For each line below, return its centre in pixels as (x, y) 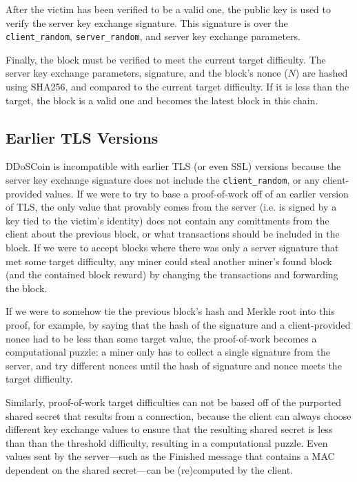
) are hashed (322, 73)
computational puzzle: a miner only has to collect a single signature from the (168, 352)
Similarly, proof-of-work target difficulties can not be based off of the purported (173, 402)
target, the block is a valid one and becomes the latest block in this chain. (162, 100)
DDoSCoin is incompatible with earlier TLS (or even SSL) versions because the (173, 166)
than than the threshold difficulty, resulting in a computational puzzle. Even (167, 442)
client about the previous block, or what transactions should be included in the (173, 234)
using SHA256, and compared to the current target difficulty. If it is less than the (177, 87)
